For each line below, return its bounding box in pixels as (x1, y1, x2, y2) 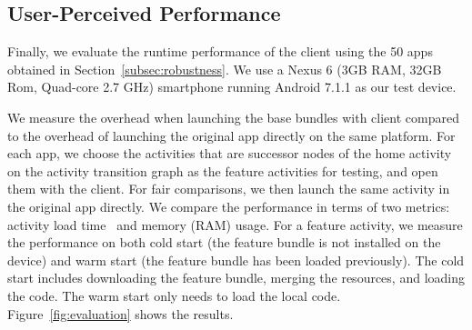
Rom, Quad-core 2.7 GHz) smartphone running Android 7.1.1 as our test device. (7, 77, 457, 96)
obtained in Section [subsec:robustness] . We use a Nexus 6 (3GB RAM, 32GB (7, 59, 442, 78)
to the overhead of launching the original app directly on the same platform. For (7, 125, 456, 145)
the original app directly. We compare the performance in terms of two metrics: (7, 196, 450, 215)
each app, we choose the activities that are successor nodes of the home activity (7, 144, 452, 163)
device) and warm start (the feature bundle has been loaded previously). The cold (7, 250, 465, 269)
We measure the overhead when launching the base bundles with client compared (7, 107, 459, 126)
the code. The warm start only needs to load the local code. (7, 285, 341, 305)
